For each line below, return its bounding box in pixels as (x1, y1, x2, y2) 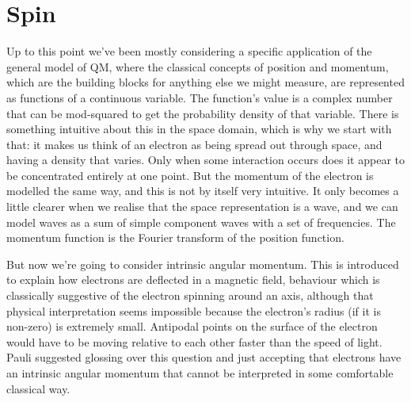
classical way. (6, 380, 70, 396)
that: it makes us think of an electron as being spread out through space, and (6, 136, 382, 152)
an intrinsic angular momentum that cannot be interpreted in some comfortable (6, 365, 394, 381)
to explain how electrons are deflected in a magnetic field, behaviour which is (6, 271, 380, 288)
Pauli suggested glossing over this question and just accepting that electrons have (6, 349, 401, 366)
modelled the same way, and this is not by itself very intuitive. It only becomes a (6, 182, 399, 199)
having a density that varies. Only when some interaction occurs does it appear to (6, 151, 405, 168)
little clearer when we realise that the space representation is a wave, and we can (6, 198, 398, 215)
